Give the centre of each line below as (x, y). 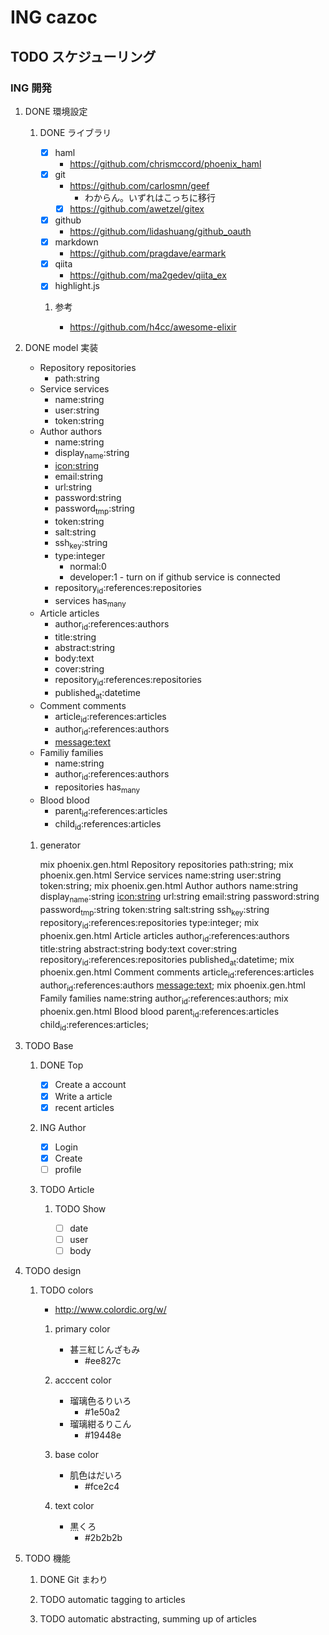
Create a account (90, 1085)
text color (74, 1505)
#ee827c (103, 1360)
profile (68, 1169)
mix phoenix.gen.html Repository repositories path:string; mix (166, 865)
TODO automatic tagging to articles (112, 1599)
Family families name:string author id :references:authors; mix (164, 999)
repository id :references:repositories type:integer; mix (149, 924)
